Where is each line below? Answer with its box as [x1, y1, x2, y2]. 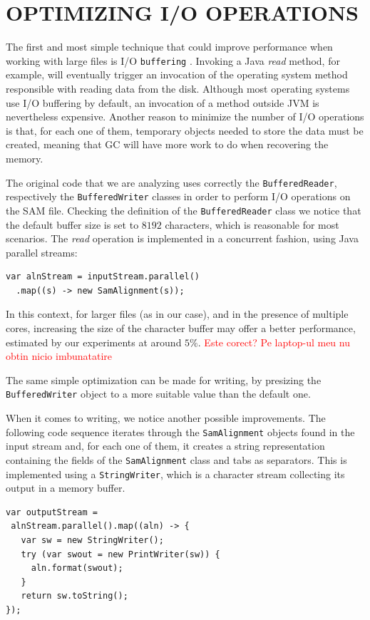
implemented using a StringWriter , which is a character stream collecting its [6, 466, 345, 481]
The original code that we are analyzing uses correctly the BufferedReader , [6, 175, 337, 190]
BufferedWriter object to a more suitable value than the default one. [6, 386, 311, 401]
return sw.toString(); [21, 591, 128, 601]
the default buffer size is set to [6, 217, 139, 232]
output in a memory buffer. [6, 480, 125, 495]
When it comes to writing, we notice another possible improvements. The [6, 410, 326, 425]
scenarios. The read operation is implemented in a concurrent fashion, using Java [6, 231, 359, 246]
